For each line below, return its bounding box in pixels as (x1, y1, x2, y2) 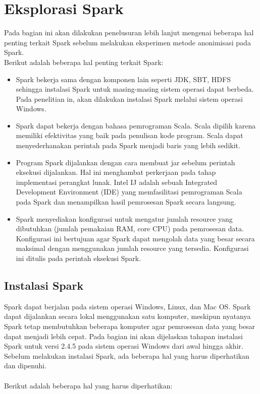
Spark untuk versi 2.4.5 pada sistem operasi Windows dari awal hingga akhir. (4, 341, 243, 351)
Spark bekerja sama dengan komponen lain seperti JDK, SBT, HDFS (16, 74, 231, 84)
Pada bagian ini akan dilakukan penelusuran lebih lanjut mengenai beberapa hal (4, 27, 254, 38)
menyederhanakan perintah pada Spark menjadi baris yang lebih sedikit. (16, 140, 240, 151)
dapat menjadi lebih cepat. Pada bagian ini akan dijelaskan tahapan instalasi (4, 331, 243, 341)
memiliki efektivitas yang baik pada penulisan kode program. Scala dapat (16, 130, 243, 141)
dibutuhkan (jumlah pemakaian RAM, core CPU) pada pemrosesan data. (16, 223, 244, 234)
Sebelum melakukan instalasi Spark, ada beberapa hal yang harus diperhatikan (4, 350, 249, 361)
